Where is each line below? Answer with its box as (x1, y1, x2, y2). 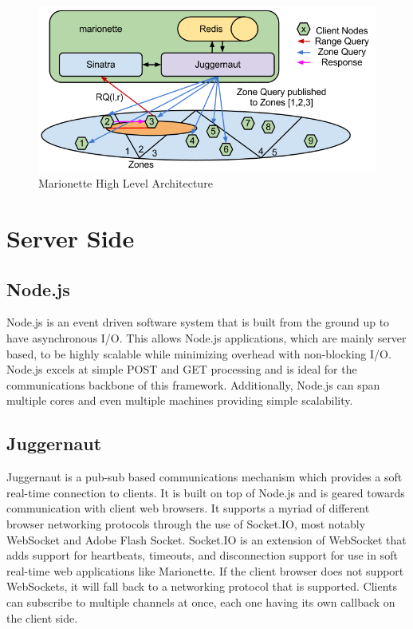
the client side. (6, 609, 78, 626)
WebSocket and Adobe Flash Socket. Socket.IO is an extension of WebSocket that (6, 531, 407, 548)
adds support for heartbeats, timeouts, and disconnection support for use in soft (6, 547, 398, 564)
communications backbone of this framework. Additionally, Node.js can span (6, 376, 380, 393)
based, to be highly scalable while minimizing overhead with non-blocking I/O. (6, 345, 391, 362)
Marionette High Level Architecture (38, 175, 213, 192)
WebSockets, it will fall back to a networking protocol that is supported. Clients (6, 578, 398, 595)
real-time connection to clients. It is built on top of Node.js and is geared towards (6, 484, 405, 500)
